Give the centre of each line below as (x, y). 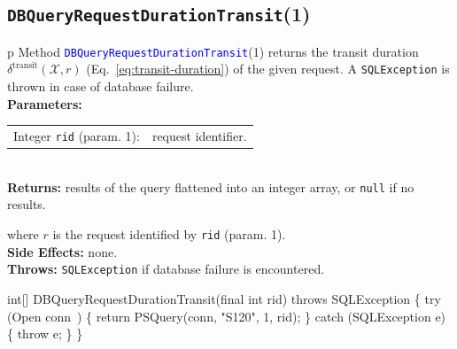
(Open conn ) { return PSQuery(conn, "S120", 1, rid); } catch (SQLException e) (227, 316)
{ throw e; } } (45, 333)
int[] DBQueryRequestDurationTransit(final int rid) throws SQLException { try (224, 298)
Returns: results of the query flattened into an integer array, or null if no (211, 186)
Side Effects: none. (62, 251)
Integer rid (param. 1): (77, 136)
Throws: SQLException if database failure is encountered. (166, 269)
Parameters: (45, 103)
